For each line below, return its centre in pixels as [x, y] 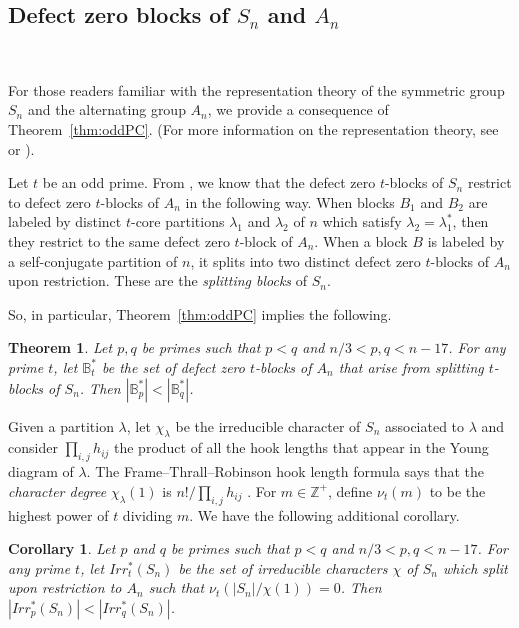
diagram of [41, 471]
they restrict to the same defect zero [119, 240]
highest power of [58, 514]
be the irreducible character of [268, 425]
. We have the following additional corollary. [324, 514]
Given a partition [61, 425]
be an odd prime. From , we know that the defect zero [209, 182]
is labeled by [466, 240]
